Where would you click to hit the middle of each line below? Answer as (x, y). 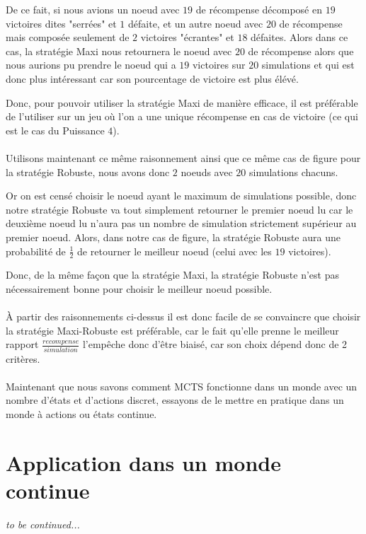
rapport (22, 344)
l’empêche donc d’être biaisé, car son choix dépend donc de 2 (215, 344)
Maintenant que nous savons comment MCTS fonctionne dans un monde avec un (182, 386)
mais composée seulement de (68, 37)
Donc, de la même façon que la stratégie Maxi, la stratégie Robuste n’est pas (172, 275)
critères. (23, 358)
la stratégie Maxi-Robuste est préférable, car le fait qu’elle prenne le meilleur (172, 330)
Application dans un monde (143, 462)
